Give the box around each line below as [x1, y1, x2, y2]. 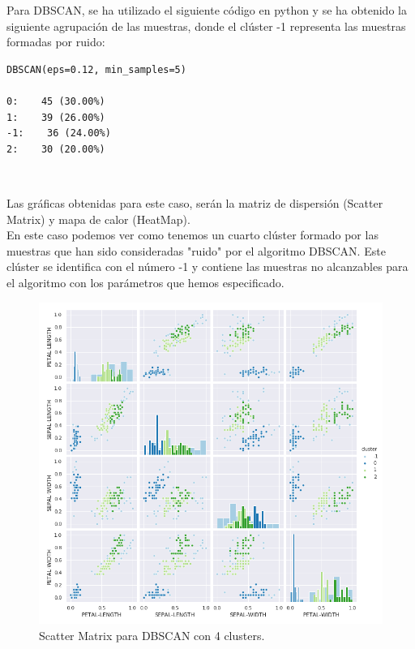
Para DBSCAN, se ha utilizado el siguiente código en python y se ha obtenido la [6, 2, 407, 18]
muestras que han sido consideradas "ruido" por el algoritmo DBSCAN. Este [6, 242, 386, 259]
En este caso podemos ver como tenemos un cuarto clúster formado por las [6, 226, 379, 243]
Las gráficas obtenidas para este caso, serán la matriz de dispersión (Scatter [6, 194, 383, 211]
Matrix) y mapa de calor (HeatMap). [6, 210, 190, 227]
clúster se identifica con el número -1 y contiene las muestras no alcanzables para [6, 258, 409, 275]
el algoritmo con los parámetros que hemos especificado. [6, 273, 285, 290]
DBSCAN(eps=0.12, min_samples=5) [6, 63, 186, 75]
